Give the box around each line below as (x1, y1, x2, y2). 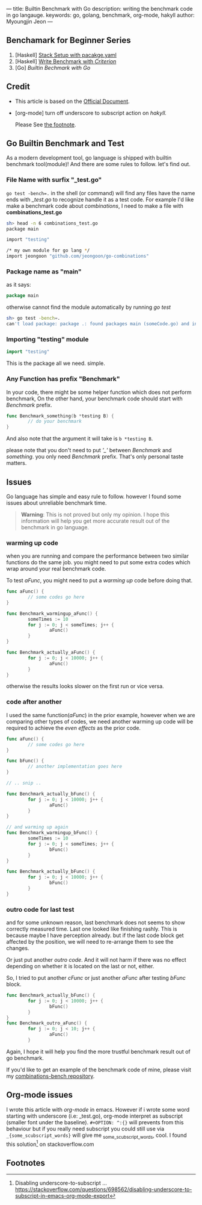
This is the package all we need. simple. (6, 360, 105, 367)
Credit (6, 81, 30, 92)
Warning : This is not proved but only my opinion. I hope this (20, 511, 170, 518)
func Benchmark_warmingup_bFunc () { (6, 830, 98, 836)
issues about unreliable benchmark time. (6, 499, 107, 506)
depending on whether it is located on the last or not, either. (6, 963, 155, 970)
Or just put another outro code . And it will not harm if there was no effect (6, 956, 186, 964)
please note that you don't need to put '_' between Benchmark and (6, 447, 172, 454)
